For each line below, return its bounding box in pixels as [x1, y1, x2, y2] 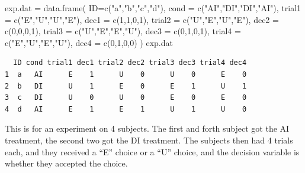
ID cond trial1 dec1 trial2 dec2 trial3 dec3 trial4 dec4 [13, 58, 247, 67]
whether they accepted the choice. [5, 157, 128, 169]
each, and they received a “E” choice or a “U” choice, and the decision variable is [5, 145, 300, 158]
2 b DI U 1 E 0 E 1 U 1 [5, 81, 247, 90]
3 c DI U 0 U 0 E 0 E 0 [5, 93, 247, 102]
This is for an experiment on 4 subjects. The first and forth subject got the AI [5, 122, 290, 135]
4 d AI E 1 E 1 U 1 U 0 [5, 105, 247, 113]
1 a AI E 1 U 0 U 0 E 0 [5, 70, 247, 79]
